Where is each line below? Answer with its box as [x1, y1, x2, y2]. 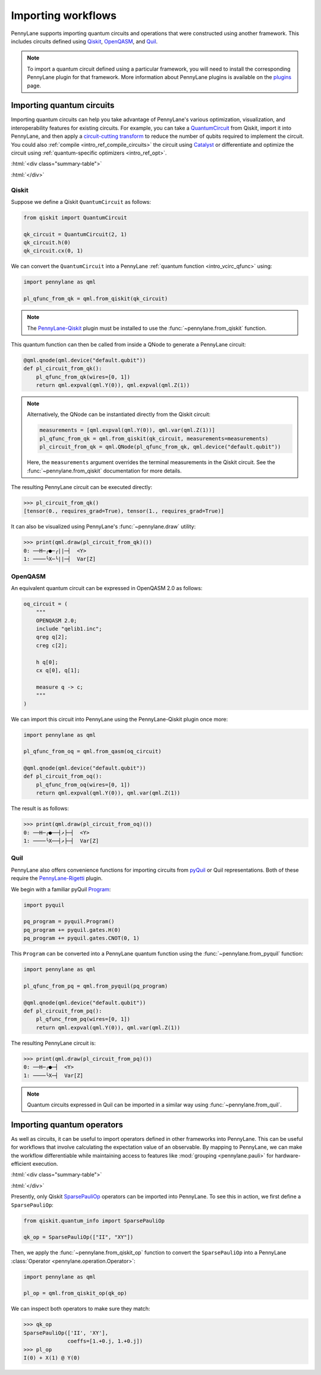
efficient [11, 1160, 32, 1167]
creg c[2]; [36, 642, 68, 649]
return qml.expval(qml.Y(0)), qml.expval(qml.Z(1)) [36, 382, 190, 389]
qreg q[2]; [36, 633, 68, 641]
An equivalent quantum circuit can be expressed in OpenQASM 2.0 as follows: [11, 584, 203, 591]
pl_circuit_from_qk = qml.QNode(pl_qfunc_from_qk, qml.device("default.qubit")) [39, 443, 281, 450]
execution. [32, 1160, 58, 1167]
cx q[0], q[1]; [36, 667, 80, 674]
